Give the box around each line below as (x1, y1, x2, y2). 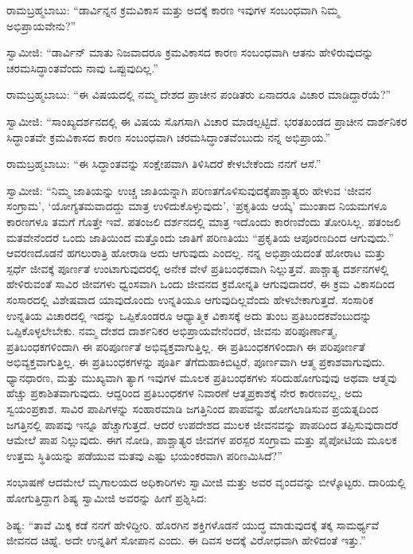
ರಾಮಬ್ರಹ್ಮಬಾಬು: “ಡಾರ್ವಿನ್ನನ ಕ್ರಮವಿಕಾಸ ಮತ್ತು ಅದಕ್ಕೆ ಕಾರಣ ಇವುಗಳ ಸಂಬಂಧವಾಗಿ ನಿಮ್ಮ (6, 2, 340, 18)
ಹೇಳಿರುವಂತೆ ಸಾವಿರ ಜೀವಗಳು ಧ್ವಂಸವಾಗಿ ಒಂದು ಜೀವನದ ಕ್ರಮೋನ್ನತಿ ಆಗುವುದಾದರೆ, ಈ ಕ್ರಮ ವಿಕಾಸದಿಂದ (6, 275, 395, 292)
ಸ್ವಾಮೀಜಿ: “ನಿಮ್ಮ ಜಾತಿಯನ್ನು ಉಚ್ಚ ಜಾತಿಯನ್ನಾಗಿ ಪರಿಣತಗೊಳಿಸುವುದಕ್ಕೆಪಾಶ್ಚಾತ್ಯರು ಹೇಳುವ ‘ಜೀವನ (6, 181, 372, 198)
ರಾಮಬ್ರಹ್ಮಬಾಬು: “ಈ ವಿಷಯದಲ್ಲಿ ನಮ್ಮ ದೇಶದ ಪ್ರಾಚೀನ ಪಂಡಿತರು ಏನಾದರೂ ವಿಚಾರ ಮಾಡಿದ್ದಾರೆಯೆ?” (6, 86, 392, 103)
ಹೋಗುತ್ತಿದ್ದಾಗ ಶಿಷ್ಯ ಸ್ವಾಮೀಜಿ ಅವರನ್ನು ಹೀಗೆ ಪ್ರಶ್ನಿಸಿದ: (6, 490, 207, 506)
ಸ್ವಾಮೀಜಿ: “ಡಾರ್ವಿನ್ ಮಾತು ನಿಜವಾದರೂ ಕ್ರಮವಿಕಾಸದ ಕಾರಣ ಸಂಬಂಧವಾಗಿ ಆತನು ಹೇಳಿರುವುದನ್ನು (6, 44, 374, 60)
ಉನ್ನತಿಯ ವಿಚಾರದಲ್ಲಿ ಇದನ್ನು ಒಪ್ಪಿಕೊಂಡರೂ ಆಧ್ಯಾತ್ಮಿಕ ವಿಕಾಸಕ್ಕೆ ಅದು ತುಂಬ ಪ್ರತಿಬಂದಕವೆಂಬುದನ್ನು (6, 306, 372, 323)
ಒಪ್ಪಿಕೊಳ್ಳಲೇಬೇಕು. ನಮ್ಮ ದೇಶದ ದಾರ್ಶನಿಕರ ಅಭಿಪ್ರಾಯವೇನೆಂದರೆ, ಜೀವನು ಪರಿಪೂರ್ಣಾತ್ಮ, (6, 322, 338, 339)
